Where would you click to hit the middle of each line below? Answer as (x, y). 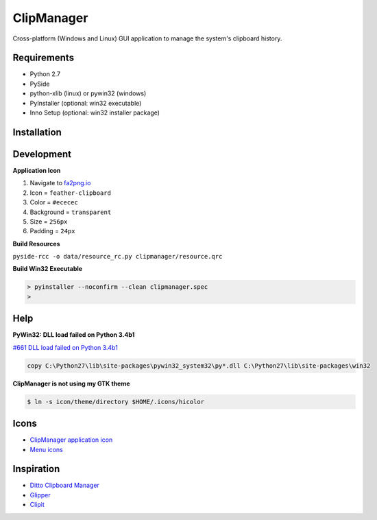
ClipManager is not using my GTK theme (71, 383)
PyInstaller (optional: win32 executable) (86, 103)
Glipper (40, 495)
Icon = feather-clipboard (70, 193)
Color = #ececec (54, 202)
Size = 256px (49, 221)
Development (42, 154)
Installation (37, 132)
